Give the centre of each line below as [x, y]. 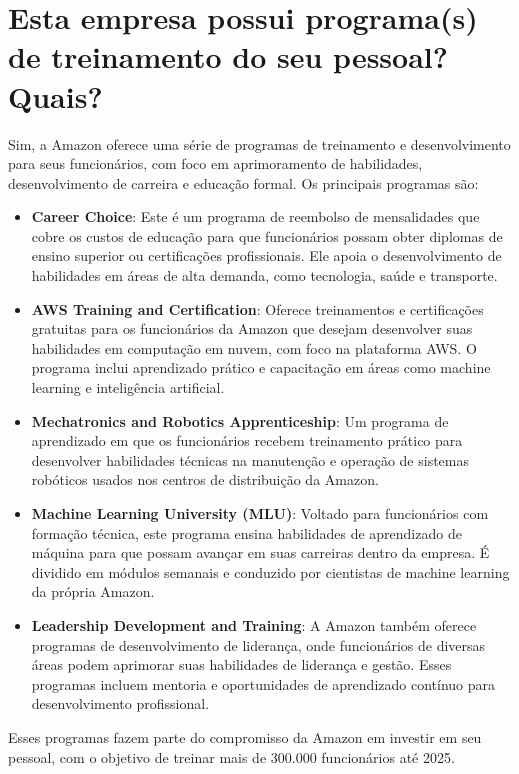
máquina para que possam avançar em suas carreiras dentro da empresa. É [260, 552]
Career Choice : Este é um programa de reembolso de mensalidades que [255, 216]
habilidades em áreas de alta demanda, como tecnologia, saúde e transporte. [264, 275]
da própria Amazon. [93, 591]
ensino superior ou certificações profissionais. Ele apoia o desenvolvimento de [266, 255]
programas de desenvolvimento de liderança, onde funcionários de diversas [258, 644]
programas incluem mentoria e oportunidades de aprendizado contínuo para [263, 683]
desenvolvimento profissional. [120, 703]
